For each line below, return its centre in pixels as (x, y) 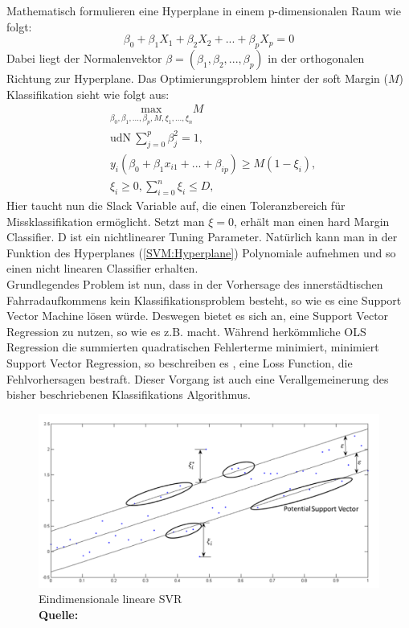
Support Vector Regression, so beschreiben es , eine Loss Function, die (180, 363)
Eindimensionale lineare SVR (110, 599)
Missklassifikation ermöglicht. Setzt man (106, 221)
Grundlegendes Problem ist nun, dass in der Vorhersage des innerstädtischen (195, 284)
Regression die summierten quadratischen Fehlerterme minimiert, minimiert (193, 347)
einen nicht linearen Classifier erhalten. (102, 268)
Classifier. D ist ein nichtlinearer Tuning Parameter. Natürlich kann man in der (202, 237)
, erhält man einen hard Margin (311, 221)
